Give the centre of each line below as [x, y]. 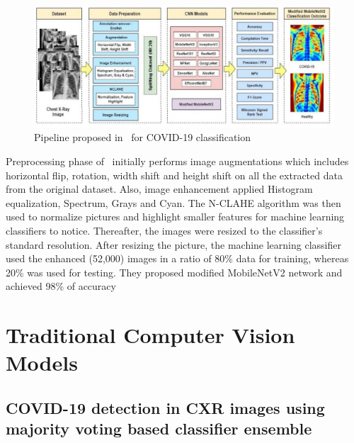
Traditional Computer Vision [150, 335]
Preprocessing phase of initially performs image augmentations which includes [177, 161]
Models [42, 363]
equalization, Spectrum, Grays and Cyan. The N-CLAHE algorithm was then [173, 202]
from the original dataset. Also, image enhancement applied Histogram [159, 189]
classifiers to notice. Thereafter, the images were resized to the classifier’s [164, 230]
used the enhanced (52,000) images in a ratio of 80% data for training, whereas [177, 258]
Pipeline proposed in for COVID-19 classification [143, 137]
